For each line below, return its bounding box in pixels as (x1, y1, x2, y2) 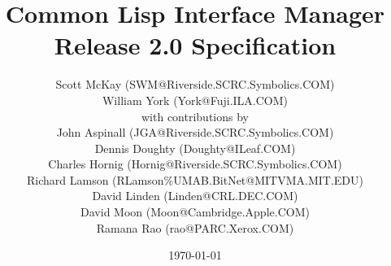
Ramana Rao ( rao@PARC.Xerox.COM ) (96, 219, 294, 236)
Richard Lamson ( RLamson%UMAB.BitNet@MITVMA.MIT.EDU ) (27, 171, 363, 188)
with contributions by (141, 107, 249, 124)
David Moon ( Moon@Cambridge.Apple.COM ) (80, 203, 310, 220)
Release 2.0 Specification (54, 28, 337, 62)
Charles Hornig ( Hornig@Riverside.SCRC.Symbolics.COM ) (48, 155, 342, 172)
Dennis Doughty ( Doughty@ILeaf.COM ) (94, 139, 296, 156)
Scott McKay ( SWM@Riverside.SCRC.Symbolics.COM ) (55, 76, 335, 93)
